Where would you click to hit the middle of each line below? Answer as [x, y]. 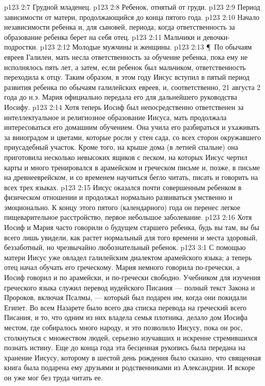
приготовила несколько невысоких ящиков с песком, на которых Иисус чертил [126, 157]
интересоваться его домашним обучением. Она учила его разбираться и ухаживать [132, 127]
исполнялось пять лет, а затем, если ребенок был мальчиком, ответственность [125, 67]
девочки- [217, 37]
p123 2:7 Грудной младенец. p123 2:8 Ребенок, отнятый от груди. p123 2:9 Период [132, 7]
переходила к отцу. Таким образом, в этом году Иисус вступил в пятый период [127, 77]
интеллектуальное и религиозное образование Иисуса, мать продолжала [115, 117]
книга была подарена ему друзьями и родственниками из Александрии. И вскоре [130, 367]
